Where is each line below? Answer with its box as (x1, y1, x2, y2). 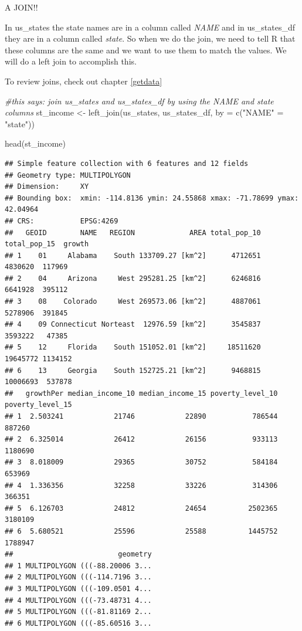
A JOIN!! (5, 1, 38, 13)
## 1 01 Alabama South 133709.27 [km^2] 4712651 (5, 251, 261, 260)
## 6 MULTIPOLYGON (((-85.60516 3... (5, 619, 152, 627)
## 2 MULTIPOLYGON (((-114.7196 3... (5, 573, 152, 582)
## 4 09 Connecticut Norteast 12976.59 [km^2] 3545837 (5, 320, 261, 329)
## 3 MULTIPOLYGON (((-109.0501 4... (5, 584, 152, 593)
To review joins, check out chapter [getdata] (5, 74, 162, 87)
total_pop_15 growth (5, 240, 89, 249)
